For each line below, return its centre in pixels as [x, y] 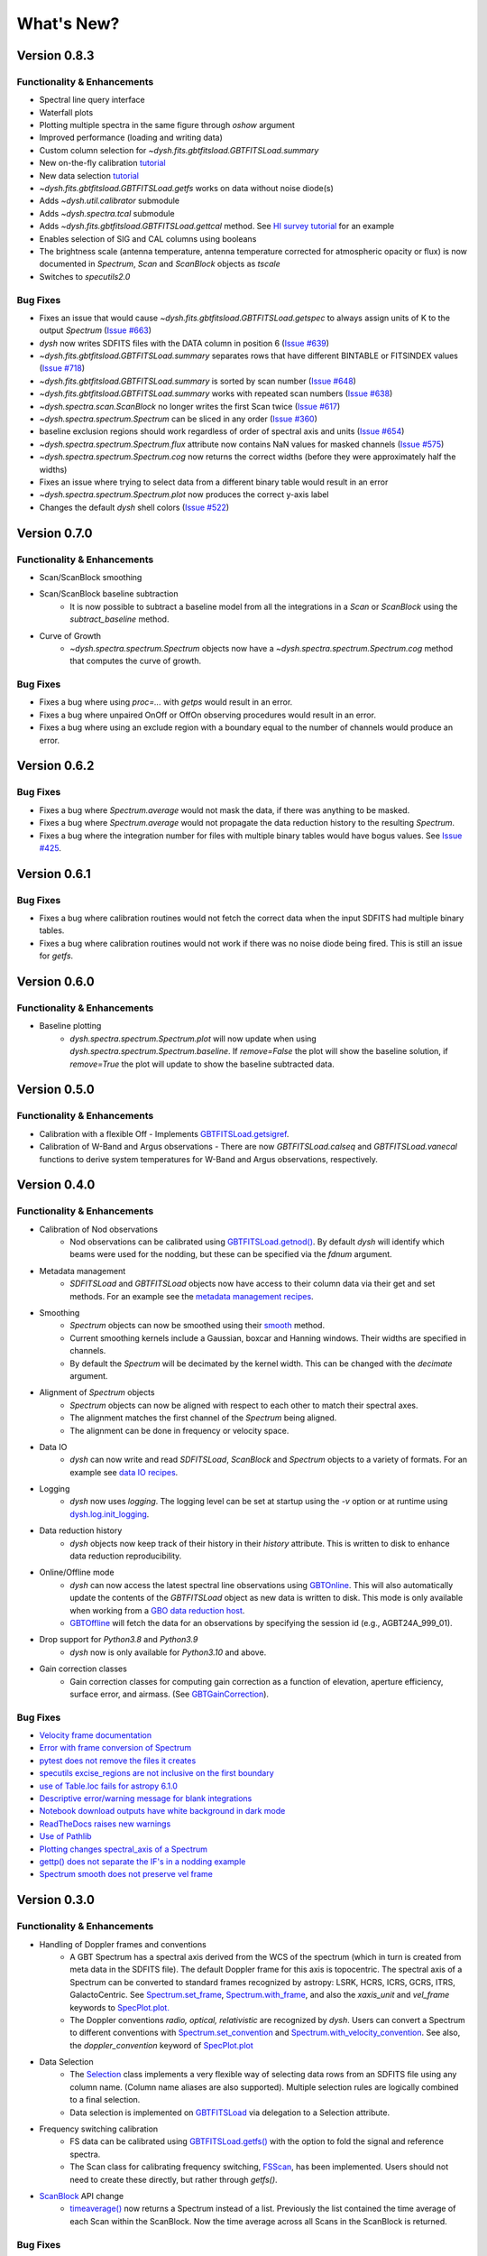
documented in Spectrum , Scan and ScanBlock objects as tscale [160, 264]
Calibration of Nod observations [98, 1229]
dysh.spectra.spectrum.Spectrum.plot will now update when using [193, 1039]
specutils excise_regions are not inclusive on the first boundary [156, 1773]
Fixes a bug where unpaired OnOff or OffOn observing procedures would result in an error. [207, 715]
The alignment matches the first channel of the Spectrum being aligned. [203, 1418]
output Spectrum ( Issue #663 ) [96, 330]
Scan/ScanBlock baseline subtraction [109, 594]
